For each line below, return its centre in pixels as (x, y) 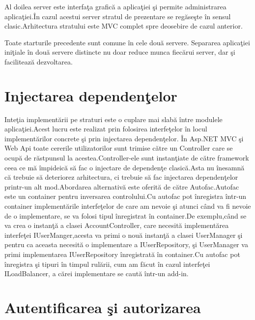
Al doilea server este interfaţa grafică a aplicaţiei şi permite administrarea (115, 6)
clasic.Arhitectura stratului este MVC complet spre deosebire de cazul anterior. (124, 26)
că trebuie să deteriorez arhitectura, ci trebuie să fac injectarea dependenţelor (121, 177)
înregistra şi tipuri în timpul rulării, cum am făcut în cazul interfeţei (107, 264)
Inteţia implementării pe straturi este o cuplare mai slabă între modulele (113, 119)
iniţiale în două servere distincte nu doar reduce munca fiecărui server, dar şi (120, 52)
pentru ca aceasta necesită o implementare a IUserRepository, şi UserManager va (126, 244)
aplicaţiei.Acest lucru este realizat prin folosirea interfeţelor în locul (106, 129)
